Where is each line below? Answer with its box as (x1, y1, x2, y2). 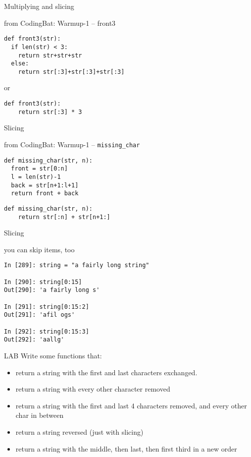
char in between (15, 410, 64, 420)
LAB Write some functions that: (4, 350, 102, 360)
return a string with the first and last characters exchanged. (15, 367, 198, 377)
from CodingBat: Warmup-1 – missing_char (4, 139, 140, 149)
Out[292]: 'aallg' (4, 336, 64, 343)
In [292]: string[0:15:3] (4, 328, 89, 335)
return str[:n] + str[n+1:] (18, 213, 110, 221)
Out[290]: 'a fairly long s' (4, 286, 100, 294)
